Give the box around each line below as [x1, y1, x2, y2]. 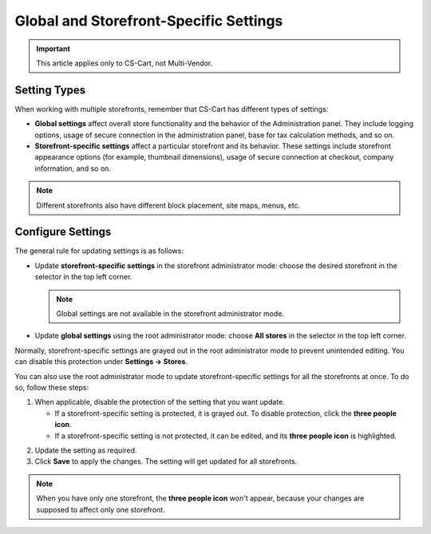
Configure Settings [14, 225, 112, 239]
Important [36, 44, 71, 53]
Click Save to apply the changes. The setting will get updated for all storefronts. [34, 457, 298, 466]
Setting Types [14, 83, 86, 97]
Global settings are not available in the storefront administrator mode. [56, 309, 285, 318]
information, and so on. [34, 164, 112, 173]
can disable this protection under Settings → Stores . [14, 357, 188, 366]
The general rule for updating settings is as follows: [14, 246, 184, 255]
